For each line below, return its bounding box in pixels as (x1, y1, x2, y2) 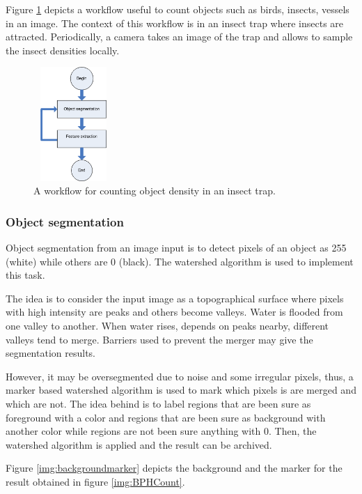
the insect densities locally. (6, 43, 120, 57)
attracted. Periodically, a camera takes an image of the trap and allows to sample (6, 29, 353, 44)
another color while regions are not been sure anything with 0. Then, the (6, 424, 317, 438)
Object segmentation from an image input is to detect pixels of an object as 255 (6, 240, 347, 254)
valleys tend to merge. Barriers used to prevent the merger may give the (6, 332, 313, 346)
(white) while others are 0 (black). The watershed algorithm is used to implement (6, 254, 354, 268)
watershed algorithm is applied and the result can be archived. (6, 437, 272, 451)
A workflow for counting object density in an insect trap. (33, 183, 276, 198)
